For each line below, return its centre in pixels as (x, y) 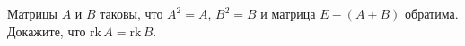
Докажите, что (47, 31)
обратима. (432, 13)
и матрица (288, 13)
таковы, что (132, 13)
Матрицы (32, 13)
